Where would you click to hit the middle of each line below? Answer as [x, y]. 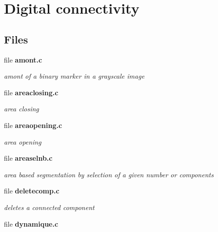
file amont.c [23, 59]
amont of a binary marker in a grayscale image [74, 76]
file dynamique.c [31, 223]
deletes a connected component [49, 207]
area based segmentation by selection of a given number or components [109, 174]
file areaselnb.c [28, 158]
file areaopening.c [33, 125]
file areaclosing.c [31, 92]
